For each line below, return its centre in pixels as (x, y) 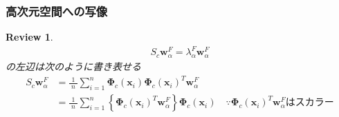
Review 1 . (29, 37)
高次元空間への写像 (57, 11)
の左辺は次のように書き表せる (73, 66)
